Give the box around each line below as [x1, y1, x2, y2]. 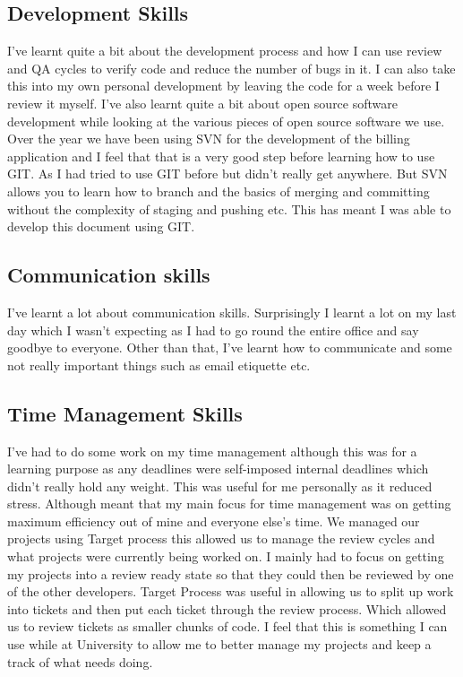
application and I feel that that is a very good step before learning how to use [7, 146, 435, 165]
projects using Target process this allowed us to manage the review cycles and [7, 529, 435, 548]
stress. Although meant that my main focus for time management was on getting [7, 494, 451, 513]
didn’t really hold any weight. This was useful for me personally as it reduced [7, 476, 433, 495]
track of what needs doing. [7, 652, 153, 671]
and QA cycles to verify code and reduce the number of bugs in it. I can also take [7, 58, 456, 77]
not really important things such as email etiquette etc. [7, 355, 311, 374]
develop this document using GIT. [7, 217, 195, 236]
